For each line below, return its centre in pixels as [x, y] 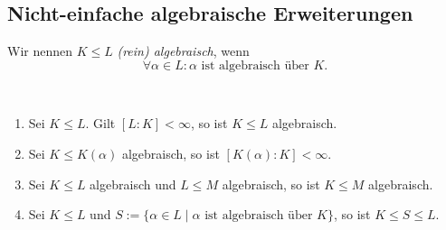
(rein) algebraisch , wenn [183, 51]
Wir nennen [40, 51]
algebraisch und [133, 184]
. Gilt [100, 123]
